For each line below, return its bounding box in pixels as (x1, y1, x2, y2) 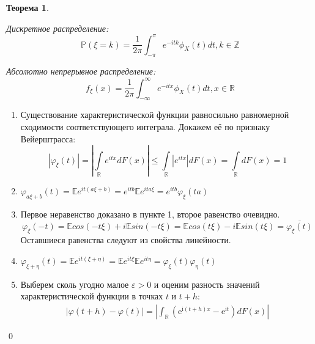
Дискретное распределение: (6, 21, 109, 34)
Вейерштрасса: (20, 132, 76, 145)
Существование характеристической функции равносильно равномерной (20, 108, 289, 121)
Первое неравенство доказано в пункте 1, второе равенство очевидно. (20, 207, 280, 220)
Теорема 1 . (6, 1, 49, 13)
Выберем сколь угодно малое (20, 277, 129, 290)
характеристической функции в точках (20, 290, 163, 302)
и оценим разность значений (154, 277, 260, 290)
